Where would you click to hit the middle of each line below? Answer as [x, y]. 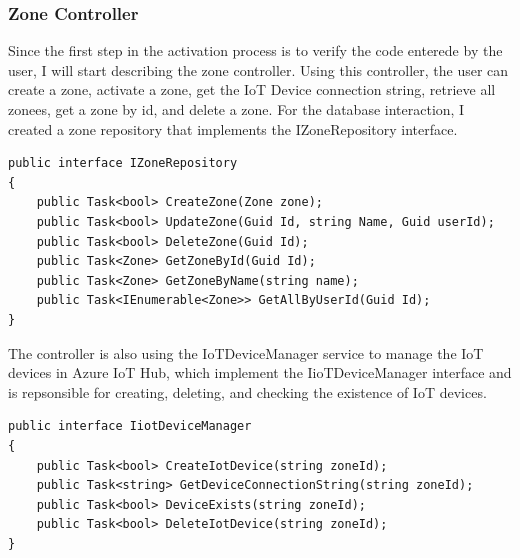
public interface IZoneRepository [123, 163]
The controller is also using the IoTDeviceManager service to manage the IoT [246, 352]
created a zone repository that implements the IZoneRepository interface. [233, 128]
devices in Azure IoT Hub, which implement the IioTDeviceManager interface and [260, 372]
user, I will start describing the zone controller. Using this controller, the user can [258, 69]
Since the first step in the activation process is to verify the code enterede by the [255, 50]
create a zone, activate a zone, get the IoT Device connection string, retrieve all [252, 89]
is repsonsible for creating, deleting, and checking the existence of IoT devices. [247, 391]
